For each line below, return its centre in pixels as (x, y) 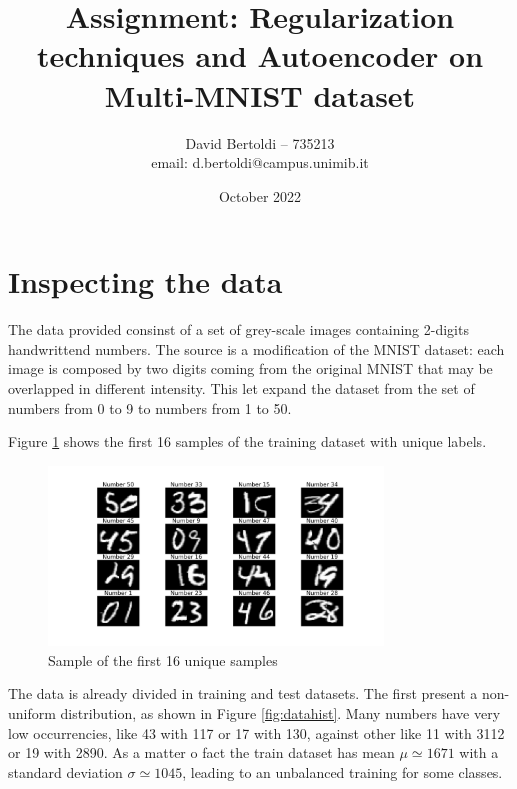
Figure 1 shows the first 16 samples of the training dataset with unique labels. (247, 441)
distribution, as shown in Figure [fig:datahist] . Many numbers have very (280, 713)
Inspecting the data (145, 281)
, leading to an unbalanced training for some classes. (342, 771)
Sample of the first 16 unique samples (163, 659)
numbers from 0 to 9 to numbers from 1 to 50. (150, 407)
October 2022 (260, 195)
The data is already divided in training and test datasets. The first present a (243, 693)
